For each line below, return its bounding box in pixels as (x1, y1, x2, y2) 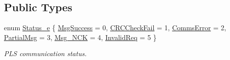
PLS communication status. (4, 48, 87, 59)
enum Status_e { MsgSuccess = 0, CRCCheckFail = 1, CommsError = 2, (4, 22, 227, 33)
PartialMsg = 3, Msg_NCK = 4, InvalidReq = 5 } (4, 32, 157, 42)
